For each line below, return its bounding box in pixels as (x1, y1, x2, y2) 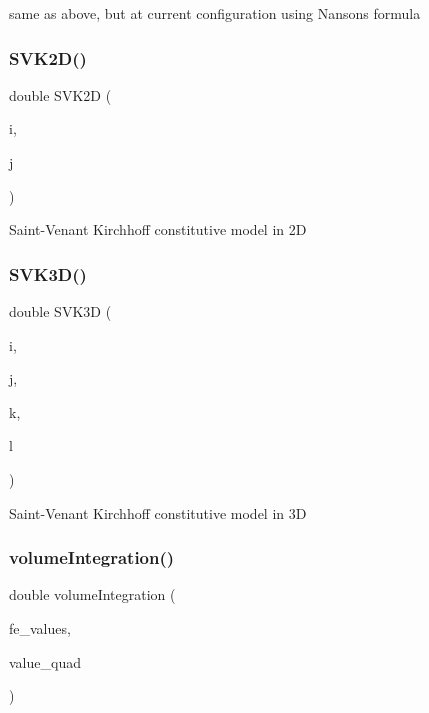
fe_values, (9, 617, 71, 638)
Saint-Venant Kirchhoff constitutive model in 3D (9, 502, 307, 523)
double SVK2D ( (9, 84, 112, 105)
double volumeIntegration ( (9, 584, 176, 605)
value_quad (9, 651, 81, 672)
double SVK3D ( (9, 301, 112, 321)
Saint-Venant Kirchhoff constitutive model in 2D (9, 219, 307, 240)
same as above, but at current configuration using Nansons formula (9, 3, 421, 23)
